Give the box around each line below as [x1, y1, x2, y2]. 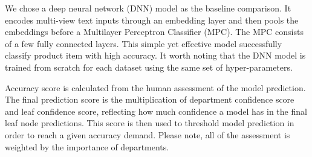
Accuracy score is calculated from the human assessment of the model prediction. [5, 81, 306, 94]
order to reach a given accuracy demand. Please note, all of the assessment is [5, 128, 290, 141]
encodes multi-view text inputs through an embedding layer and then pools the [5, 13, 299, 26]
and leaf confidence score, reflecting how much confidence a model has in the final [5, 104, 307, 117]
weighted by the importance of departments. [5, 140, 169, 153]
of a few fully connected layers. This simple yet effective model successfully [5, 37, 282, 50]
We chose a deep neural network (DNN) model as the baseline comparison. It [5, 2, 291, 14]
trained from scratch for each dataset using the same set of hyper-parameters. [5, 60, 293, 73]
